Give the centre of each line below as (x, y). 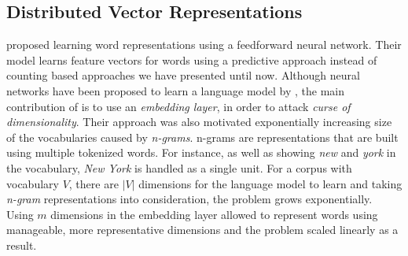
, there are (94, 183)
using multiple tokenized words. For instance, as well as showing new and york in (201, 152)
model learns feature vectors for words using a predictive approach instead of (192, 59)
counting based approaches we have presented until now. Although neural (183, 75)
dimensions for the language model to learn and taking (270, 183)
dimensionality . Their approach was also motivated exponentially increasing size (199, 122)
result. (22, 245)
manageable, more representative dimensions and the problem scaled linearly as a (202, 230)
